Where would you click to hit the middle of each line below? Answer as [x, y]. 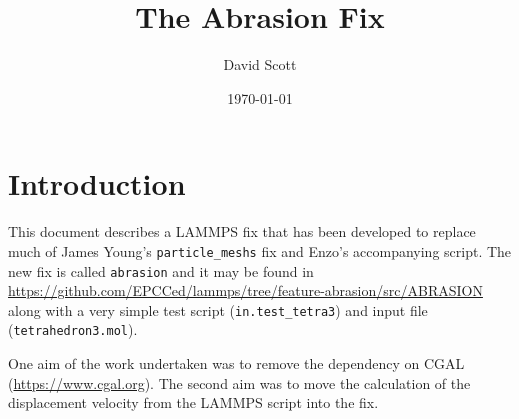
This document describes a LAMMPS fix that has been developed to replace [242, 231]
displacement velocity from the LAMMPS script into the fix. [193, 402]
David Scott [260, 64]
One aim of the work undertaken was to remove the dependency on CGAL [236, 363]
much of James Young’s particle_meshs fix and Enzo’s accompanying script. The [260, 250]
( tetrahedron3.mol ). [73, 329]
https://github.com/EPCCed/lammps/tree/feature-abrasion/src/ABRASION [245, 290]
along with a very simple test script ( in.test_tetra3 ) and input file [218, 309]
